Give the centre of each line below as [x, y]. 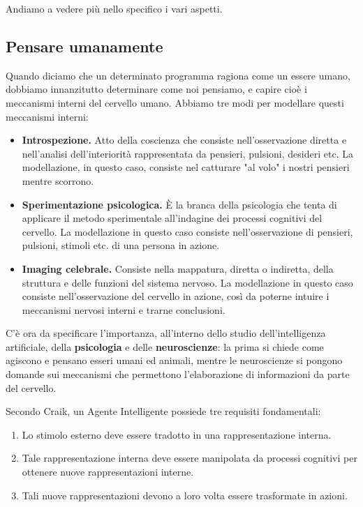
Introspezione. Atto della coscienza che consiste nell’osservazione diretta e [184, 140]
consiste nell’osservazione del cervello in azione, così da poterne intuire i [176, 296]
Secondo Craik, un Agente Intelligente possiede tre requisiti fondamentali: [163, 411]
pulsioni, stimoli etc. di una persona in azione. [121, 245]
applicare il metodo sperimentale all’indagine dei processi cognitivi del [172, 218]
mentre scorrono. [58, 180]
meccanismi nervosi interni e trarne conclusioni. [124, 309]
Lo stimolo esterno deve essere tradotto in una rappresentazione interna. [177, 434]
